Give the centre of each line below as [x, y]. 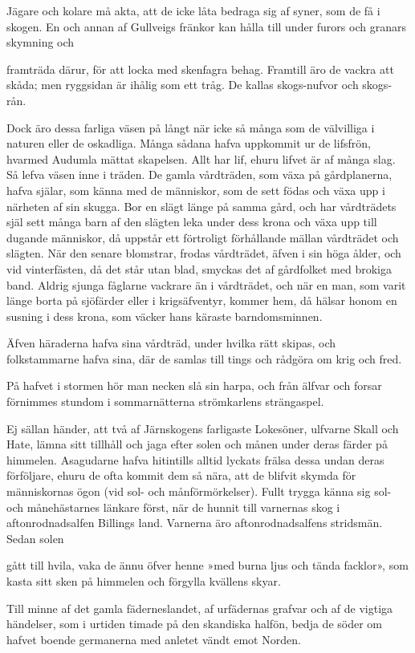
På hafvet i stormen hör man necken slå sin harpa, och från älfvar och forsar [194, 385]
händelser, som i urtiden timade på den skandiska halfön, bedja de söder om [194, 624]
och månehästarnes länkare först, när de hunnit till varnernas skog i [173, 507]
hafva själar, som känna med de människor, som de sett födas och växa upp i [196, 190]
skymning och [41, 42]
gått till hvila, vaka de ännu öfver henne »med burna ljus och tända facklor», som [207, 565]
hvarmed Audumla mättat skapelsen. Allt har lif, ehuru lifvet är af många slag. [201, 158]
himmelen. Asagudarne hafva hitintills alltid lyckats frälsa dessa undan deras [195, 459]
